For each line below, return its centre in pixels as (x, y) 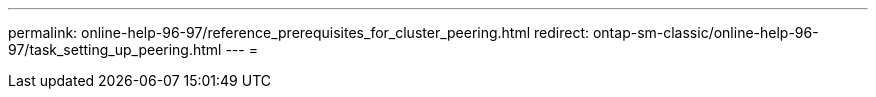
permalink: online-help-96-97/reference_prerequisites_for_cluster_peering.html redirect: (299, 32)
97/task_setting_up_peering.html (115, 49)
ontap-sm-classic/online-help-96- (705, 32)
